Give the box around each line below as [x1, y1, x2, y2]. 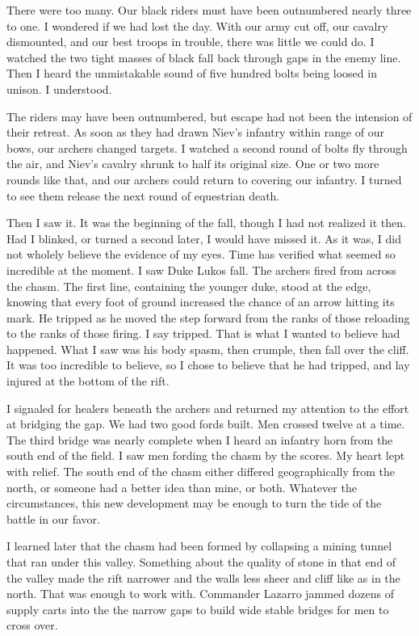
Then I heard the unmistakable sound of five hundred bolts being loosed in [6, 65, 377, 82]
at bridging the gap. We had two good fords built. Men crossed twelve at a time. [6, 415, 405, 432]
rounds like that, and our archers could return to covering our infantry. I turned [6, 171, 402, 187]
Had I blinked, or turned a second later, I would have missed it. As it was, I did [6, 230, 401, 246]
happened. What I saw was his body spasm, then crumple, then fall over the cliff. [6, 340, 409, 357]
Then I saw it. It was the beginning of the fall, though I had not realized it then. [6, 214, 406, 231]
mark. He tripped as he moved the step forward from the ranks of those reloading [6, 309, 410, 326]
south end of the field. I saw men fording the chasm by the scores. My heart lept [6, 447, 405, 464]
